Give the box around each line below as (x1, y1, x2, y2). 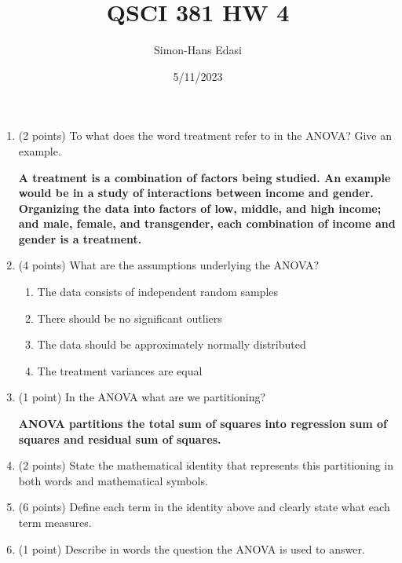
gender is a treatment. (18, 230, 142, 247)
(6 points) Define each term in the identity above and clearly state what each (18, 499, 390, 515)
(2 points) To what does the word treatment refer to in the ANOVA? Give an (18, 127, 393, 144)
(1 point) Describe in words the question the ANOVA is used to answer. (18, 540, 365, 557)
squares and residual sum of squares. (18, 430, 221, 447)
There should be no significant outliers (37, 309, 222, 326)
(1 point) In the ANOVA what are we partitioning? (18, 389, 266, 405)
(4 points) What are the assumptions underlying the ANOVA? (18, 257, 320, 273)
